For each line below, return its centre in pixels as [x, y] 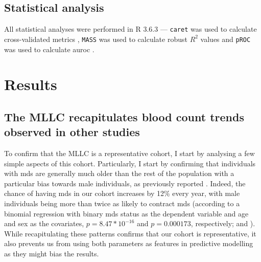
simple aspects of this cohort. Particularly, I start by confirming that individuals [130, 163]
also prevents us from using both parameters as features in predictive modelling [129, 243]
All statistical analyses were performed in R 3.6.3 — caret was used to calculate [130, 29]
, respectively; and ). [223, 223]
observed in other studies [72, 132]
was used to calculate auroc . [49, 49]
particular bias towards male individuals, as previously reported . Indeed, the [125, 183]
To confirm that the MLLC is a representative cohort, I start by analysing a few [129, 153]
